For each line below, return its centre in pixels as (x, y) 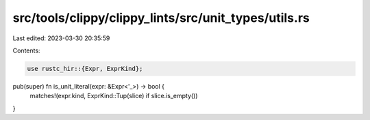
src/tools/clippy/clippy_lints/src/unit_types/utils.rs (161, 18)
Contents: (26, 50)
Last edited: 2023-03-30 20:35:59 (61, 38)
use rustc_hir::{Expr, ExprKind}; (85, 69)
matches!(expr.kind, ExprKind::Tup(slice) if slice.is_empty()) (114, 96)
